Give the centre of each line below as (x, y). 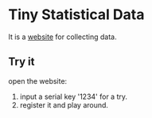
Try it (21, 62)
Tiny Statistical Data (76, 15)
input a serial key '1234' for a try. (74, 96)
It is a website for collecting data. (62, 37)
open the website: (38, 81)
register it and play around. (64, 104)
